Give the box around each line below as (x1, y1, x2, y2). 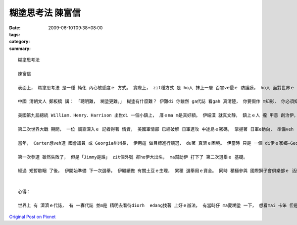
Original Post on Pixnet (9, 214, 56, 220)
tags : (9, 31, 20, 37)
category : (9, 39, 30, 45)
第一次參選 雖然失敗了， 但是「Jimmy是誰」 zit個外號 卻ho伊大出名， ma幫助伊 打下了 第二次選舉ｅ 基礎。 (18, 154, 248, 160)
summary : (9, 45, 31, 52)
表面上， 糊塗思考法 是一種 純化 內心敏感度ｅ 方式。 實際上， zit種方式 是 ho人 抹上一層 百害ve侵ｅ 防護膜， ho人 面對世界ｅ (18, 85, 295, 90)
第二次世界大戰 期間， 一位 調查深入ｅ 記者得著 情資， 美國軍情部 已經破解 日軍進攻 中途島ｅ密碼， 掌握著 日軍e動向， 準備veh (18, 126, 294, 132)
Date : (9, 25, 21, 31)
